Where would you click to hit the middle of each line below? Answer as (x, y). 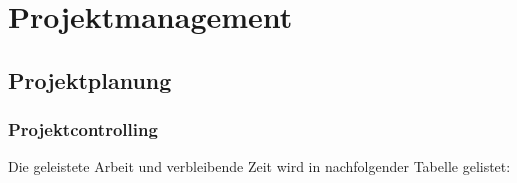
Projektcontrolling (83, 129)
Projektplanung (90, 79)
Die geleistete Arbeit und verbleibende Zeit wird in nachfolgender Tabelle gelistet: (259, 166)
